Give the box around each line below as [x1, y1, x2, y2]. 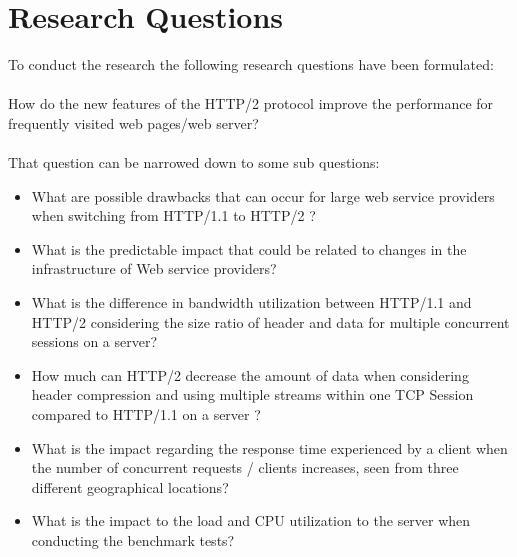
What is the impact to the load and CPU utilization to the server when [31, 510, 471, 531]
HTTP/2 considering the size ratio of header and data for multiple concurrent [31, 311, 510, 332]
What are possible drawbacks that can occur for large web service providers [31, 185, 495, 206]
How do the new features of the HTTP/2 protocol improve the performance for [8, 93, 494, 114]
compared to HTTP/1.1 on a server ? [31, 404, 261, 425]
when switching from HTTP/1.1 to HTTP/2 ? [31, 205, 316, 226]
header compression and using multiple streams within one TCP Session [31, 384, 474, 405]
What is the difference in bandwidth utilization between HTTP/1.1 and [31, 292, 472, 313]
